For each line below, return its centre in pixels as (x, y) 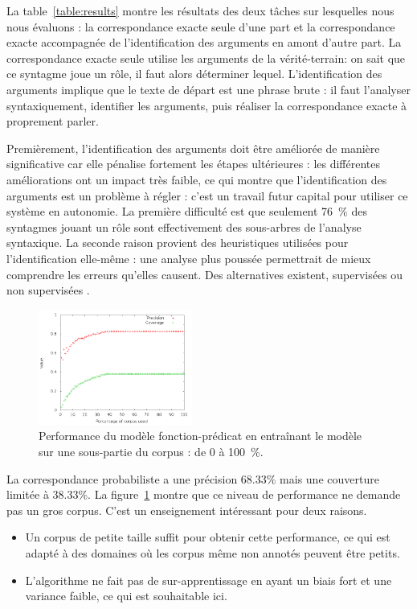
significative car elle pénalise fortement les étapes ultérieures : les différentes (193, 164)
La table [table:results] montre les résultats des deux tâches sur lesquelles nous (200, 10)
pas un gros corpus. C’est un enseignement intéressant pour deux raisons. (187, 510)
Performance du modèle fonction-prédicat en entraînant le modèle (200, 436)
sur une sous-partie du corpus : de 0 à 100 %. (151, 451)
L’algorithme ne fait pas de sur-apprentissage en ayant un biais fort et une (208, 580)
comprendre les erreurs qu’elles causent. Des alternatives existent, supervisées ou (205, 274)
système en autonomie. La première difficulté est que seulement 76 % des (187, 211)
